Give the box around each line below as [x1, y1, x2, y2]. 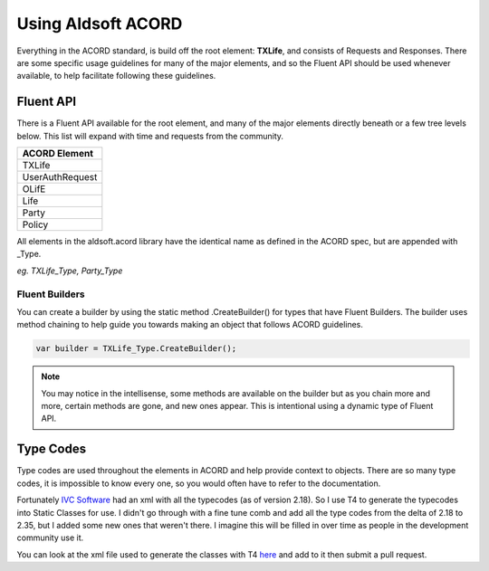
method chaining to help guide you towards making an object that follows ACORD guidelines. [16, 319, 364, 330]
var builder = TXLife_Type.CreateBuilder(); [35, 344, 237, 354]
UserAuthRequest [22, 171, 98, 184]
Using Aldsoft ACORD [16, 14, 183, 33]
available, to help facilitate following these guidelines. [16, 71, 216, 81]
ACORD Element [22, 148, 94, 160]
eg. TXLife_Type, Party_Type [16, 265, 123, 276]
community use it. [16, 532, 84, 543]
